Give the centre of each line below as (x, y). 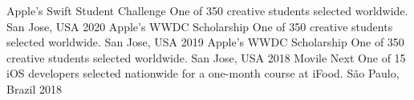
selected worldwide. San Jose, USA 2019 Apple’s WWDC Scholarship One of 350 (205, 42)
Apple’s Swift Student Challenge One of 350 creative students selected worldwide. (207, 10)
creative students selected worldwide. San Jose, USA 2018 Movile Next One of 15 (206, 57)
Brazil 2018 (34, 88)
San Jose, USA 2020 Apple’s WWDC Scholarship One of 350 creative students (200, 26)
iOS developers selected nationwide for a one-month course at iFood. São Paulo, (203, 73)
